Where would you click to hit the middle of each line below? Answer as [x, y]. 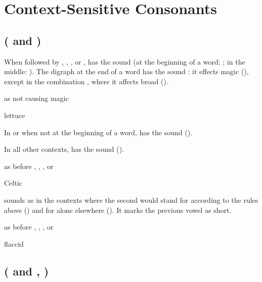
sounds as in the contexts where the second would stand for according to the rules [131, 200]
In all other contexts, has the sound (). [64, 149]
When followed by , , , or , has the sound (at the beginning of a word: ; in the [125, 61]
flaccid [14, 243]
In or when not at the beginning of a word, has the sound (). [98, 132]
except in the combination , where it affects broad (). [86, 81]
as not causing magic [36, 98]
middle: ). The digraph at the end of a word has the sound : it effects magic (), [126, 71]
